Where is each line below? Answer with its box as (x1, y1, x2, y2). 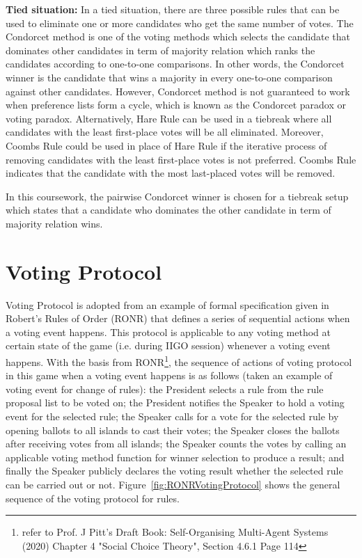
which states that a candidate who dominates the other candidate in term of (6, 202, 331, 217)
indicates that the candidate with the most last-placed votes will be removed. (6, 166, 336, 180)
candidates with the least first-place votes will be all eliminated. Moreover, (6, 125, 324, 139)
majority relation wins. (6, 216, 103, 230)
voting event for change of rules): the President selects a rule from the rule (6, 381, 324, 396)
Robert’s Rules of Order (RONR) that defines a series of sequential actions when (6, 311, 350, 326)
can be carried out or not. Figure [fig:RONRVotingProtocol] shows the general (6, 477, 340, 491)
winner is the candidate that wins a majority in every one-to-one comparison (6, 70, 333, 84)
